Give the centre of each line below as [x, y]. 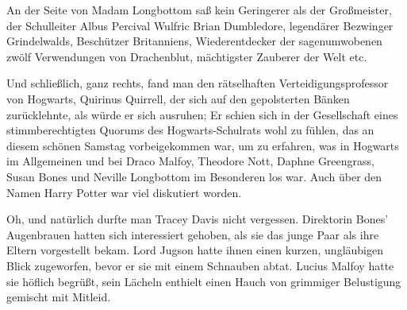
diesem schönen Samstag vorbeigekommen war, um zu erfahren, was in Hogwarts [203, 145]
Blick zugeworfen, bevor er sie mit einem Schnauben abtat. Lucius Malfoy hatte [200, 265]
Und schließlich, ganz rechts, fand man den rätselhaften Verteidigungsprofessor [198, 83]
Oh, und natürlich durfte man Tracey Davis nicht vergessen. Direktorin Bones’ [198, 219]
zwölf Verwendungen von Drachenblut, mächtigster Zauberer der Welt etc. [187, 56]
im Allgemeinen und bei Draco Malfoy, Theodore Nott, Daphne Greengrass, [190, 161]
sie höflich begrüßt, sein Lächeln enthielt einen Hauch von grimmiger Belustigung [204, 281]
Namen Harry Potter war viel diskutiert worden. [124, 192]
